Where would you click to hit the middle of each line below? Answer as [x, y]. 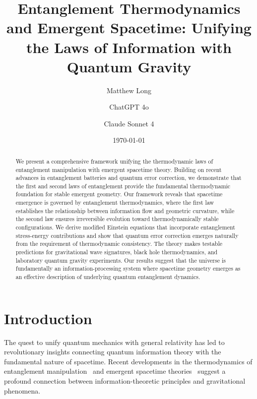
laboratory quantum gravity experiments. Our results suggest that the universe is [121, 260]
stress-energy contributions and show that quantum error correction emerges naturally [127, 235]
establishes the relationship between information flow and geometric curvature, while [125, 210]
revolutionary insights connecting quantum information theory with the [113, 352]
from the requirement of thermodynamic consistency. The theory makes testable [119, 244]
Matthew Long [129, 90]
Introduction [48, 318]
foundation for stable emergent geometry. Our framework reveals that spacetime [119, 194]
